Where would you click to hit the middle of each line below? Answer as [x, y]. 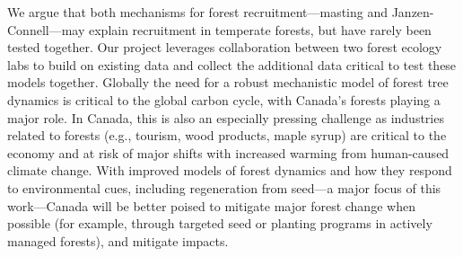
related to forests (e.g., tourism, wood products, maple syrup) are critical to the [227, 135]
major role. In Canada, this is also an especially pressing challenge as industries [226, 117]
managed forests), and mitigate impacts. [118, 240]
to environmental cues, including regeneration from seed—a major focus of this [224, 187]
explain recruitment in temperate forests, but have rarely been [260, 29]
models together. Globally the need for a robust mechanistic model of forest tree [228, 82]
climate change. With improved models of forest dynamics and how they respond [230, 170]
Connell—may [46, 29]
